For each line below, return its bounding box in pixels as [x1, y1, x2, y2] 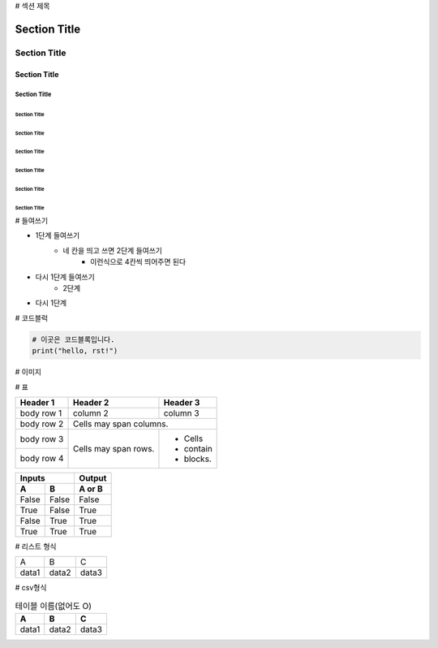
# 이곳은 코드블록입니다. [32, 335, 115, 344]
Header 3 [163, 396, 200, 408]
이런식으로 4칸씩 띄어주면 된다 [90, 257, 187, 267]
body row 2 [19, 418, 64, 430]
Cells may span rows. [72, 443, 155, 454]
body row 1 [19, 407, 62, 418]
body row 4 [19, 453, 64, 464]
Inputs [19, 472, 45, 483]
